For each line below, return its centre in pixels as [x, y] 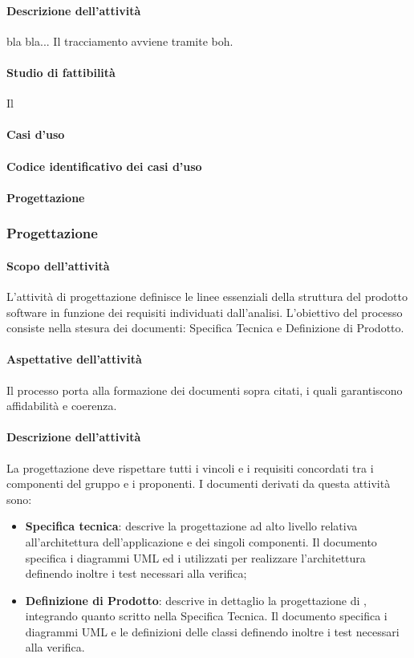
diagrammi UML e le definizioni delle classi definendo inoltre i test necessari [212, 631]
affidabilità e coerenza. [62, 406]
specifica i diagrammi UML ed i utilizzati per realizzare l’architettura [195, 557]
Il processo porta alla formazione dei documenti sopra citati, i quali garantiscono [205, 390]
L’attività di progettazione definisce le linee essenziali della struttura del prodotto [207, 296]
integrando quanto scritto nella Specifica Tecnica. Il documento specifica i [206, 616]
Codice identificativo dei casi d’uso [104, 166]
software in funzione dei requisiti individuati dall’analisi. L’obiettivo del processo [205, 312]
